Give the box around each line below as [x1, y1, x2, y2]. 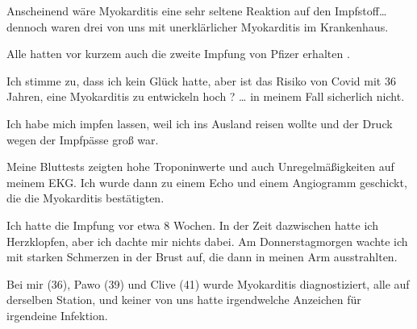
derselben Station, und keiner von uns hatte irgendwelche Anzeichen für [6, 291, 361, 308]
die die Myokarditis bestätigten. [6, 189, 165, 206]
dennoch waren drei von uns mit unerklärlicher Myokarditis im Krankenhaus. [6, 18, 389, 35]
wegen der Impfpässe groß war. [6, 131, 159, 148]
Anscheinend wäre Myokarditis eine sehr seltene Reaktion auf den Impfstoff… [6, 2, 387, 19]
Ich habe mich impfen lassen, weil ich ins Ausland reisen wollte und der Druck [6, 115, 393, 131]
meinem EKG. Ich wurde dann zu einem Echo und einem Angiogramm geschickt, [6, 173, 407, 190]
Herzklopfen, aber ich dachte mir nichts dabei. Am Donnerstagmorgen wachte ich [6, 232, 408, 249]
